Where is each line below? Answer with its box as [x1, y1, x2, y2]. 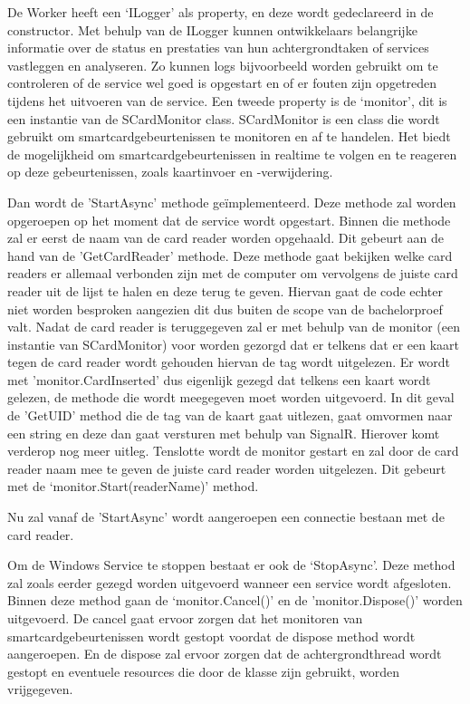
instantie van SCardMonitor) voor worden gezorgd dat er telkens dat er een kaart [7, 334, 460, 353]
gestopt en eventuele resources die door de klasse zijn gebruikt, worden [7, 661, 399, 680]
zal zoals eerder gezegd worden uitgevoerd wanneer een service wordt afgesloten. [7, 573, 452, 592]
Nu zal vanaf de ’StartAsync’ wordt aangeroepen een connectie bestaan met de [7, 507, 445, 526]
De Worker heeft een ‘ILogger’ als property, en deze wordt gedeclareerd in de [7, 3, 434, 21]
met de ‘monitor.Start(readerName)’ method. [7, 477, 259, 496]
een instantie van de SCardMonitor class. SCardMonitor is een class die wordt [7, 109, 440, 128]
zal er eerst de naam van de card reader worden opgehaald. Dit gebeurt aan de [7, 228, 444, 247]
